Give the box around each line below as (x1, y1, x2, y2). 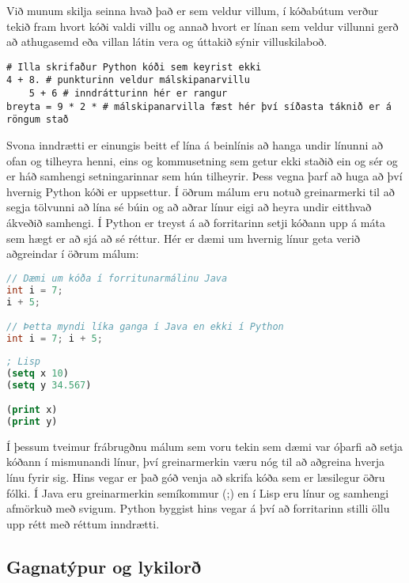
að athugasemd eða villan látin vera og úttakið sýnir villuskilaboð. (6, 33, 328, 50)
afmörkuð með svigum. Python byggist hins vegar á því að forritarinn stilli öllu (6, 500, 390, 517)
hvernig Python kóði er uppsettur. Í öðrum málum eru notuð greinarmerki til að (6, 183, 395, 199)
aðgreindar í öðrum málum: (6, 245, 139, 262)
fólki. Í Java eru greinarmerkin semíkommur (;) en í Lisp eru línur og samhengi (6, 484, 389, 501)
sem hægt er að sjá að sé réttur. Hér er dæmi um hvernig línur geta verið (6, 229, 360, 246)
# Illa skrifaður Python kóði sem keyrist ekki (6, 61, 262, 73)
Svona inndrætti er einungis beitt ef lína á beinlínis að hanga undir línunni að (6, 137, 383, 153)
